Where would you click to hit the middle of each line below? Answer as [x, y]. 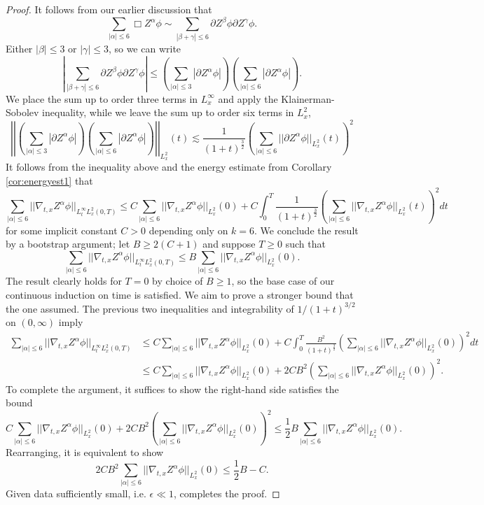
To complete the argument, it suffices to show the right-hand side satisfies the [172, 389]
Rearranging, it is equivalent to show [85, 451]
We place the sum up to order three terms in [102, 98]
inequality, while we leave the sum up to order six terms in [168, 112]
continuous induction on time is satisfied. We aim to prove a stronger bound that [180, 294]
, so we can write [145, 49]
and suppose [229, 244]
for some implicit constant [62, 230]
